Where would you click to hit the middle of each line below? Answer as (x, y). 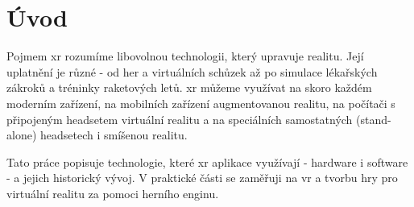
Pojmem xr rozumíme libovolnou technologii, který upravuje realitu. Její (185, 56)
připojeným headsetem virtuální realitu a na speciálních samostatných (180, 119)
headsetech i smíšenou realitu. (114, 135)
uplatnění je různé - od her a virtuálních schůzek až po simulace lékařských (192, 71)
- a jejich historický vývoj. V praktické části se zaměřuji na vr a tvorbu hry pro (202, 178)
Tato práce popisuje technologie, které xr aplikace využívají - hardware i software (207, 161)
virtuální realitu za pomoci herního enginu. (113, 193)
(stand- (374, 119)
